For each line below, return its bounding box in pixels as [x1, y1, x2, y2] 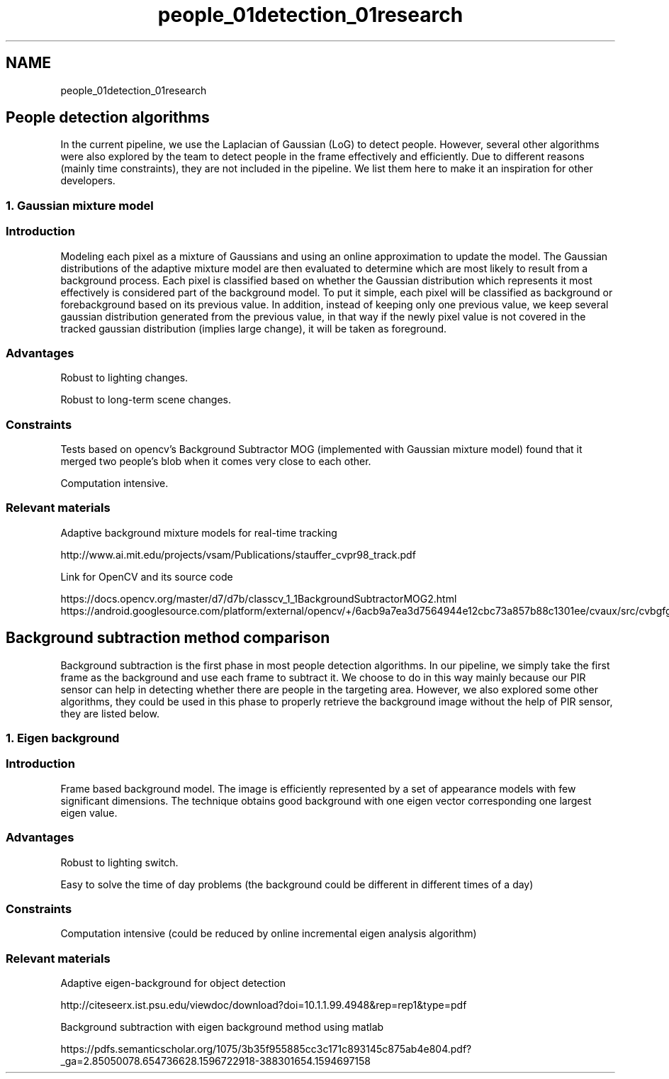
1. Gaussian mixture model [6, 198, 154, 213]
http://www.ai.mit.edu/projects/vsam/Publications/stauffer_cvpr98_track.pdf [60, 548, 416, 561]
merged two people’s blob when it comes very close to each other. [60, 455, 371, 468]
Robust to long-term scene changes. [60, 393, 232, 406]
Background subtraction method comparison [6, 629, 330, 647]
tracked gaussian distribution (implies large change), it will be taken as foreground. [60, 322, 447, 335]
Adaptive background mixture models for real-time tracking [60, 526, 337, 539]
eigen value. [60, 806, 118, 819]
